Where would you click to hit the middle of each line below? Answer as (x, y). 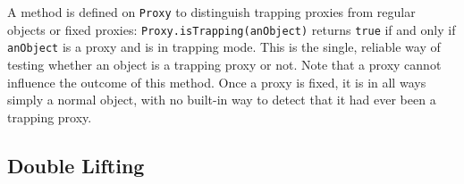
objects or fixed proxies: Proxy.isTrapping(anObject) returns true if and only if (232, 29)
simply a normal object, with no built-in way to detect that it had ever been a (222, 100)
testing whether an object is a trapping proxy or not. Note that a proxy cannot (224, 64)
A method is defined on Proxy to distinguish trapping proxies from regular (211, 12)
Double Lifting (76, 165)
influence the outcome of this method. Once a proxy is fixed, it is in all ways (217, 82)
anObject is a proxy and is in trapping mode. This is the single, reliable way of (224, 47)
